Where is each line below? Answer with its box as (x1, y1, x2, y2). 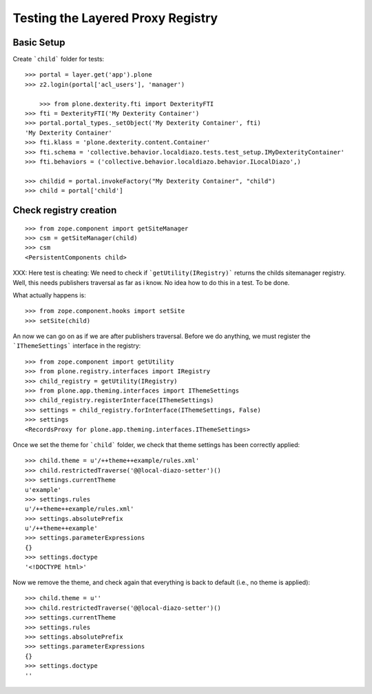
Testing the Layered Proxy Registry (12, 10, 218, 26)
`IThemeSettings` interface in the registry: (12, 341, 141, 350)
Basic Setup (12, 37, 65, 48)
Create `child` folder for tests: (12, 55, 105, 63)
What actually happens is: (12, 290, 86, 299)
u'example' (25, 486, 62, 493)
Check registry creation (12, 204, 117, 216)
